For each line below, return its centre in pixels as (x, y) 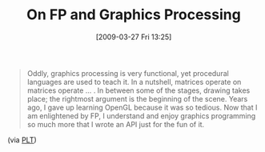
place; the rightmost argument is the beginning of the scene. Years (137, 98)
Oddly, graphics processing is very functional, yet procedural (128, 73)
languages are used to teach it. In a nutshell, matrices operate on (134, 82)
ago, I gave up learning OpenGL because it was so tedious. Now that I (142, 107)
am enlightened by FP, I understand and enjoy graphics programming (141, 116)
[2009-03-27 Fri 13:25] (134, 37)
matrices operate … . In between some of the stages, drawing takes (139, 90)
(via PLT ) (22, 140)
